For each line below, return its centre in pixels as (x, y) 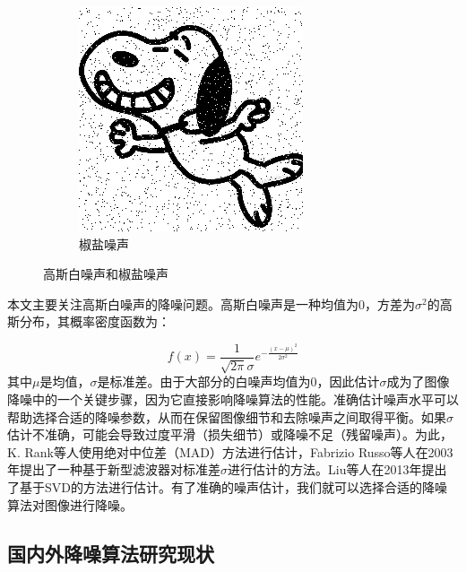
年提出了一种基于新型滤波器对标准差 (114, 469)
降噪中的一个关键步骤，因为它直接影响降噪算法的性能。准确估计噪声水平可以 (233, 399)
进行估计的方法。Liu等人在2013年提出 (337, 469)
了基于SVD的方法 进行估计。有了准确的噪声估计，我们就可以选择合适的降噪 (227, 486)
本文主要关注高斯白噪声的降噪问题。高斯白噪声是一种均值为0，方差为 (211, 303)
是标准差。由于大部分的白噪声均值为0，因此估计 (238, 381)
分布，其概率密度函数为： (95, 321)
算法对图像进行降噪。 (70, 504)
